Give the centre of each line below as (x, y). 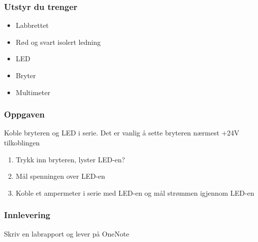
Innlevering (27, 215)
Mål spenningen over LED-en (60, 176)
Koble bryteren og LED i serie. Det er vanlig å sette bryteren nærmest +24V (122, 133)
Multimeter (33, 92)
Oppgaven (24, 114)
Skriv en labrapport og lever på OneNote (67, 233)
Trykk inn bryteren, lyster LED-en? (70, 159)
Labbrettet (32, 25)
